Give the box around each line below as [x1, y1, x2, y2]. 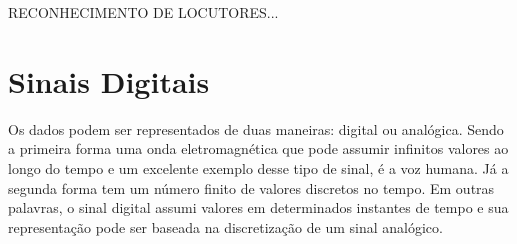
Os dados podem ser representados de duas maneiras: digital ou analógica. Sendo [8, 118, 504, 139]
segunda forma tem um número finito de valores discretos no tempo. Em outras [8, 177, 495, 198]
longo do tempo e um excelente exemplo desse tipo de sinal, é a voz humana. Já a [8, 157, 509, 178]
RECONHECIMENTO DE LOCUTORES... [8, 2, 279, 22]
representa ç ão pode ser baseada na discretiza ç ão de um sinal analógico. [8, 216, 443, 237]
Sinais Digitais [8, 60, 210, 101]
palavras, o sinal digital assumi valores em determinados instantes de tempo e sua [8, 197, 509, 218]
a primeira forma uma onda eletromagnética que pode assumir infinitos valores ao [8, 138, 509, 159]
